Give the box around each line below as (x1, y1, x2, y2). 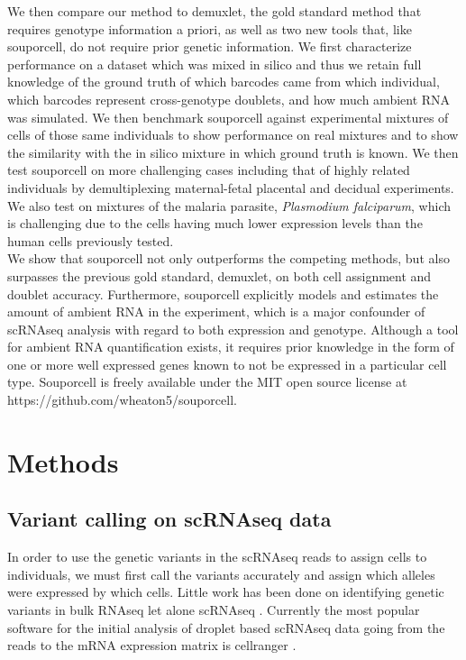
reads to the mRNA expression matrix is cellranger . (7, 636, 297, 655)
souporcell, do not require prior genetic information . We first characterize (7, 37, 412, 56)
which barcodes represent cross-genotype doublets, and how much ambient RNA (7, 89, 451, 108)
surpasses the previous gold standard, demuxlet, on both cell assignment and (7, 266, 432, 285)
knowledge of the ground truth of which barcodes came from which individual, (7, 72, 440, 91)
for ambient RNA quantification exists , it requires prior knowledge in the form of (7, 337, 454, 356)
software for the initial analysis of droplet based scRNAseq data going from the (7, 618, 445, 637)
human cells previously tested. (7, 231, 174, 250)
